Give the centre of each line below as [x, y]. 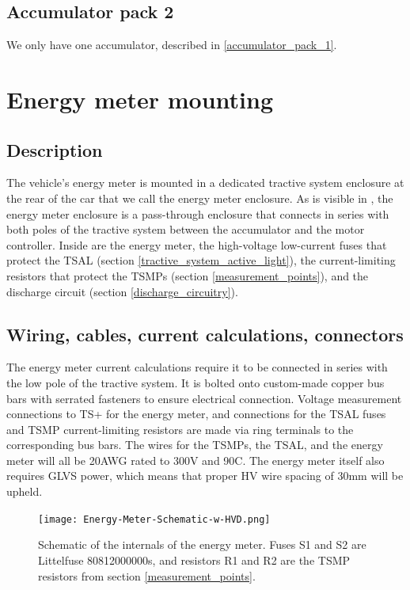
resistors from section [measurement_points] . [147, 575]
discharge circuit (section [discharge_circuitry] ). [122, 291]
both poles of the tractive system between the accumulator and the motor [186, 229]
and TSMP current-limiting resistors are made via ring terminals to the [180, 429]
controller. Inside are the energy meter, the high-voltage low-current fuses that [197, 244]
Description [55, 149]
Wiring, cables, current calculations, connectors [205, 334]
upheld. [25, 491]
